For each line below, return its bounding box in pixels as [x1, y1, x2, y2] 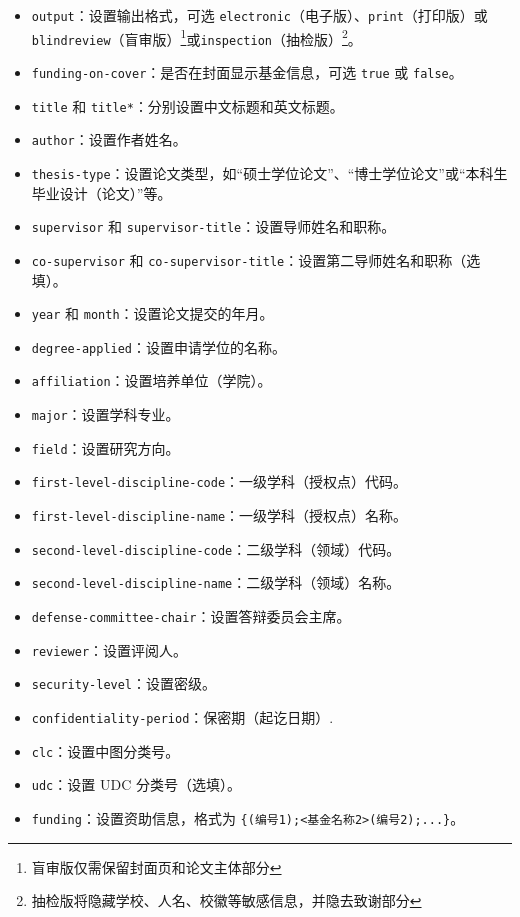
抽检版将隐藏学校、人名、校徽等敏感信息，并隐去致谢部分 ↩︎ [31, 890, 422, 911]
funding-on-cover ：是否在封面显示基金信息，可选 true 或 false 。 [31, 61, 463, 82]
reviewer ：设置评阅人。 [31, 639, 188, 660]
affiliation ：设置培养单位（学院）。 [31, 370, 272, 391]
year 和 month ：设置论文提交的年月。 [31, 303, 274, 324]
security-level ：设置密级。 [31, 673, 217, 694]
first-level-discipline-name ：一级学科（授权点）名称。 [31, 505, 408, 526]
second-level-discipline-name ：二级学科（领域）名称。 [31, 572, 401, 593]
